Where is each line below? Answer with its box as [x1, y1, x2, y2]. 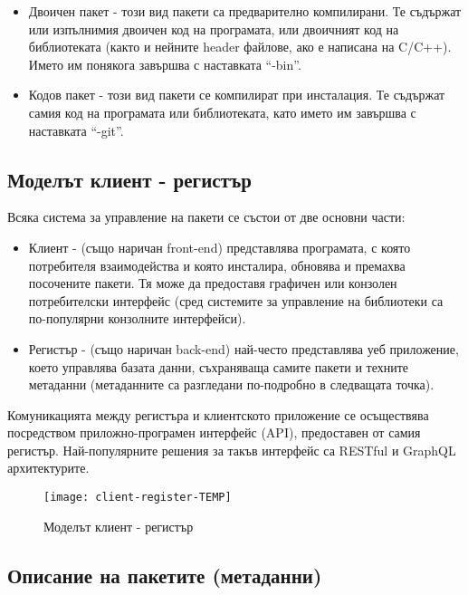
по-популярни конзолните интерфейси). [28, 309, 246, 328]
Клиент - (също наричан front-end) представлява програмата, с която [28, 237, 411, 256]
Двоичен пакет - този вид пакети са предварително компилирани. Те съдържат [28, 2, 462, 20]
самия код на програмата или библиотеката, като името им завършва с [28, 102, 416, 121]
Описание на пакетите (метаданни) [7, 561, 322, 589]
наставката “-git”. [28, 120, 124, 139]
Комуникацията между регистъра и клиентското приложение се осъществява [7, 405, 429, 424]
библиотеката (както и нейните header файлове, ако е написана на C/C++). [28, 37, 452, 56]
